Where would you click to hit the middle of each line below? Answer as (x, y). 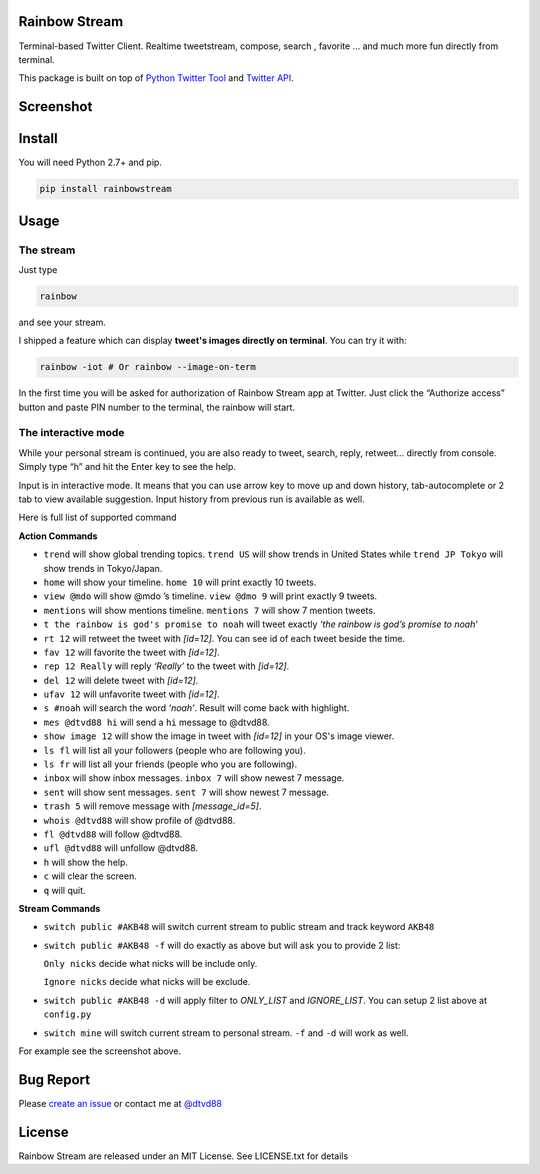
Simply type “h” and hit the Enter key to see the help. (127, 467)
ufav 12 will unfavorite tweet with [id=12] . (131, 694)
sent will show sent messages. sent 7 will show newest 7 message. (186, 792)
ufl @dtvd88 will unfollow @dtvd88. (121, 848)
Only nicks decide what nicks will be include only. (150, 964)
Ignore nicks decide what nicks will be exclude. (147, 982)
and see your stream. (62, 322)
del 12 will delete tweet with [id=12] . (121, 680)
